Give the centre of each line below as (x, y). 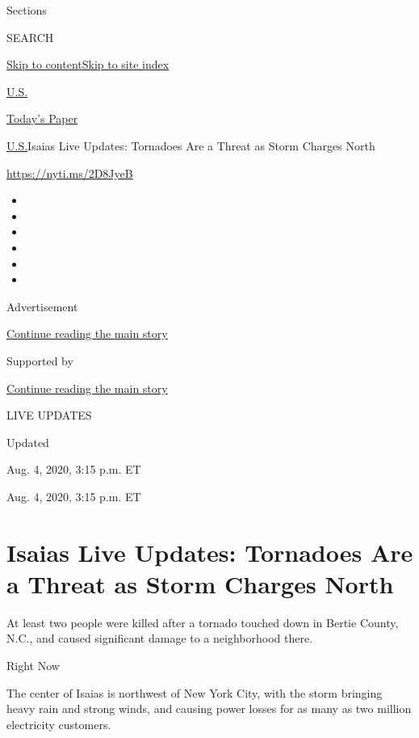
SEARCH (30, 37)
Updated (28, 442)
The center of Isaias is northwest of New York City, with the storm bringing (195, 692)
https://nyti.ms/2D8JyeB (70, 173)
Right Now (33, 665)
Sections (27, 10)
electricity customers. (59, 724)
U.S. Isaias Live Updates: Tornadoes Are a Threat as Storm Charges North (191, 145)
